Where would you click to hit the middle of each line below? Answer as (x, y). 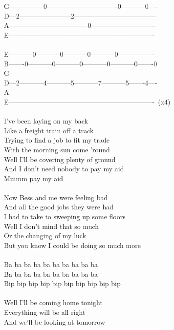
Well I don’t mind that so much (52, 226)
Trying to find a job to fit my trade (57, 140)
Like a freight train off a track (49, 130)
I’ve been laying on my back (46, 121)
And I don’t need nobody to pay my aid (64, 169)
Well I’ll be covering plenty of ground (60, 159)
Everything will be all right (45, 312)
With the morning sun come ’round (57, 149)
